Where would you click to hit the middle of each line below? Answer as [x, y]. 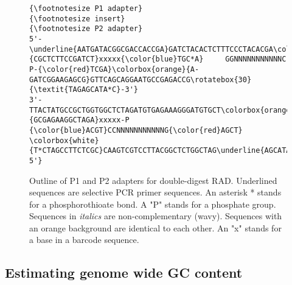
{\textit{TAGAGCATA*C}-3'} [84, 90]
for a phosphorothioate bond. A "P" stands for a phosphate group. [153, 204]
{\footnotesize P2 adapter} [86, 29]
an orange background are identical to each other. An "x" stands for [155, 227]
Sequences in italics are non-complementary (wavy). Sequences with [156, 216]
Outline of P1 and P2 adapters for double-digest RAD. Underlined [153, 180]
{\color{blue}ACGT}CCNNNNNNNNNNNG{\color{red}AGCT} [136, 130]
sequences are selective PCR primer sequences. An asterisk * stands [155, 192]
